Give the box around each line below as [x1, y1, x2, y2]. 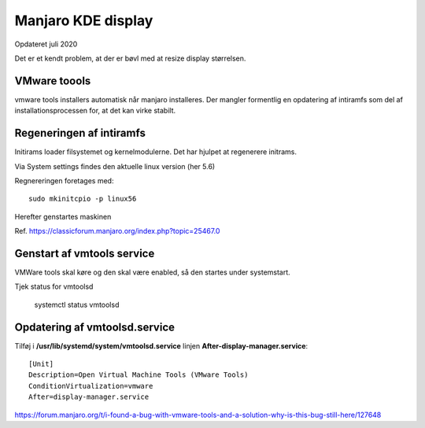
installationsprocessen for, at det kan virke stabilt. [14, 106, 176, 116]
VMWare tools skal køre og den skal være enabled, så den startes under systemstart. [14, 267, 290, 277]
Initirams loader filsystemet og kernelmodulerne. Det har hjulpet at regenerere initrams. [14, 147, 297, 157]
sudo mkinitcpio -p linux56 [28, 194, 137, 204]
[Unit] [28, 360, 54, 369]
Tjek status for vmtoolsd [14, 282, 94, 291]
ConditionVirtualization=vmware [28, 382, 153, 390]
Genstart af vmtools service [14, 246, 155, 260]
